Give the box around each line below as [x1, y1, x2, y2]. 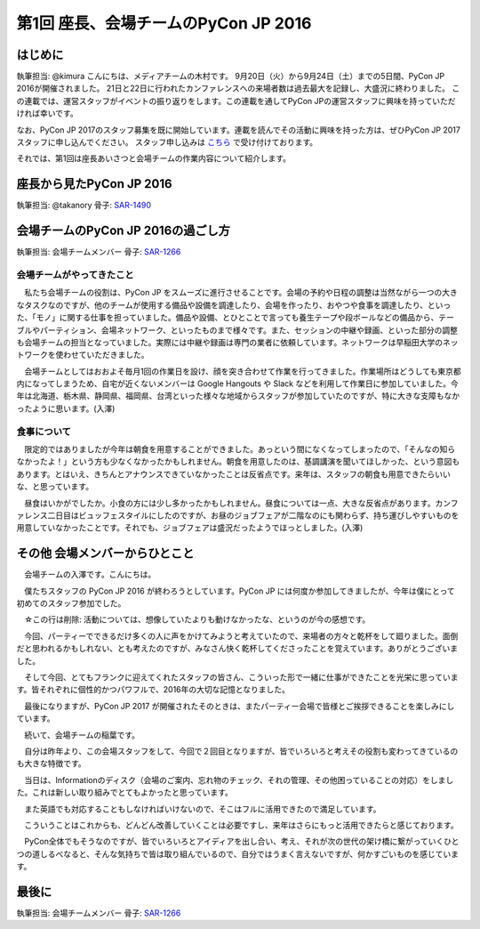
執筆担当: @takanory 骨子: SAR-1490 [16, 200, 151, 211]
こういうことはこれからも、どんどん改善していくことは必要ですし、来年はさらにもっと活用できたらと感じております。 [23, 820, 459, 830]
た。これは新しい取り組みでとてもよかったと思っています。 [16, 788, 233, 798]
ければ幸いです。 [16, 108, 79, 119]
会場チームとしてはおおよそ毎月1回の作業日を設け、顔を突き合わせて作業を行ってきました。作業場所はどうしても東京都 [23, 366, 461, 376]
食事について [16, 425, 71, 438]
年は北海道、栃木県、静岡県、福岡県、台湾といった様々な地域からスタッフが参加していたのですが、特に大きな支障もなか [16, 391, 460, 401]
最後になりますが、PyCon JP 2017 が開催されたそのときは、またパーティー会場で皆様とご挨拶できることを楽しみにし [23, 700, 455, 711]
